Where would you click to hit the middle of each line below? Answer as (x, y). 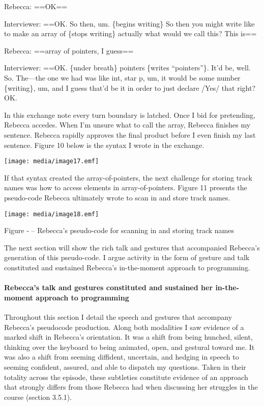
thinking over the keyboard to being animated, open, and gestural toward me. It (129, 347)
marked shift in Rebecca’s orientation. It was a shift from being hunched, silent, (128, 337)
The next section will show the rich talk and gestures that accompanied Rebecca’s (132, 247)
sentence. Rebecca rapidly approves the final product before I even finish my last (130, 134)
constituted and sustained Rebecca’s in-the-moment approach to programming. (127, 267)
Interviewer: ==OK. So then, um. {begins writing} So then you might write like (129, 23)
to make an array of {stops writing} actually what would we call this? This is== (130, 33)
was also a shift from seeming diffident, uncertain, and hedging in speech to (122, 357)
